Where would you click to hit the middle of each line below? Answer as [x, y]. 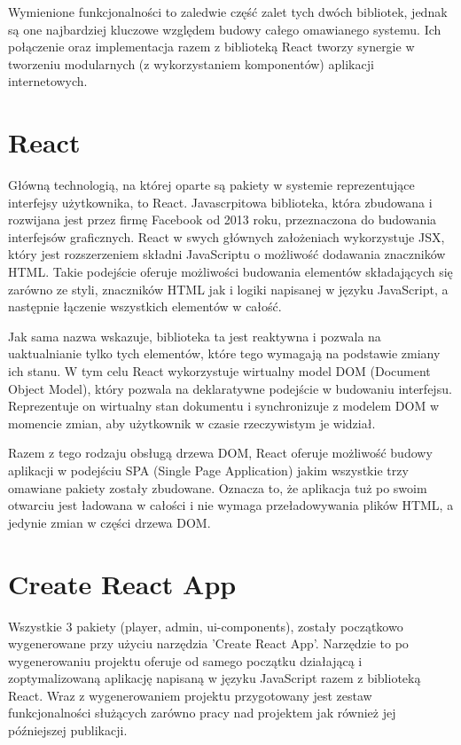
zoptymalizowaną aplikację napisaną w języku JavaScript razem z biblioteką [215, 678]
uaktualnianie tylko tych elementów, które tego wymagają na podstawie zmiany [224, 353]
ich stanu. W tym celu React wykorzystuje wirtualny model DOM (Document [219, 371]
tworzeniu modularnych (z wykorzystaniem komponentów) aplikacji [191, 63]
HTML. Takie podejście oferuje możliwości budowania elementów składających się [230, 272]
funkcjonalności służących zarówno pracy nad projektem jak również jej [202, 713]
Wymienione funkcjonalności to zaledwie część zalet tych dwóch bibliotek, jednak [228, 12]
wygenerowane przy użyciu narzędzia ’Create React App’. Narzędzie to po [208, 643]
